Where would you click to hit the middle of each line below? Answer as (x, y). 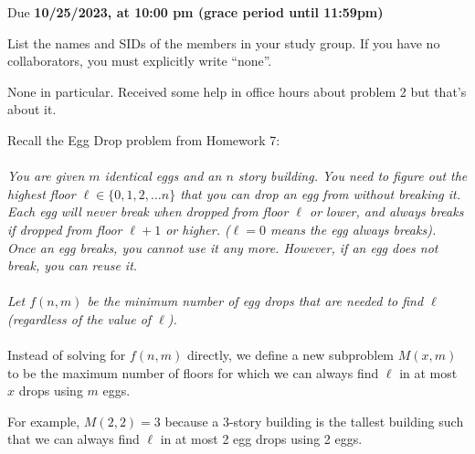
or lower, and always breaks (387, 211)
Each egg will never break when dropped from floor (148, 211)
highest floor (42, 193)
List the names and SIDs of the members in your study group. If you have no (224, 42)
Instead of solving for (67, 355)
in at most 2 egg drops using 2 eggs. (261, 439)
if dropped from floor (65, 229)
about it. (32, 109)
